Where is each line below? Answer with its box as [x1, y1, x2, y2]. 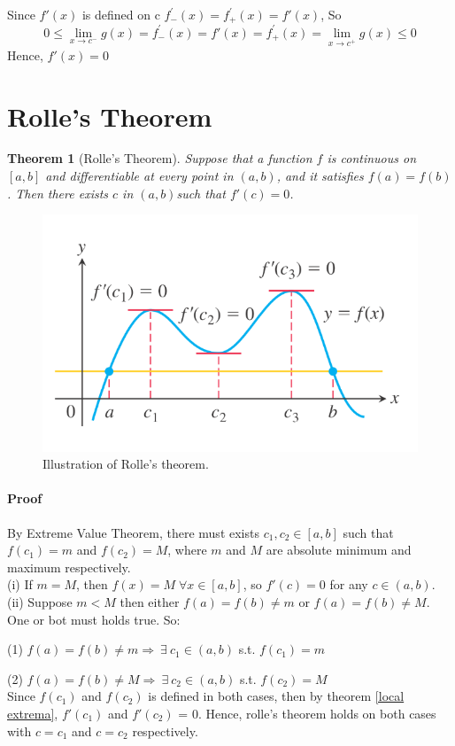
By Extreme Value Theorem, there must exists [7, 523, 259, 541]
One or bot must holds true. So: [7, 610, 181, 628]
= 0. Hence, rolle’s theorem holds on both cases [178, 704, 436, 723]
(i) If [7, 575, 33, 594]
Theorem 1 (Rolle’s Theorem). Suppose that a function [7, 149, 312, 167]
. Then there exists [7, 183, 109, 202]
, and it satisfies [276, 167, 364, 185]
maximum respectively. [7, 557, 131, 576]
